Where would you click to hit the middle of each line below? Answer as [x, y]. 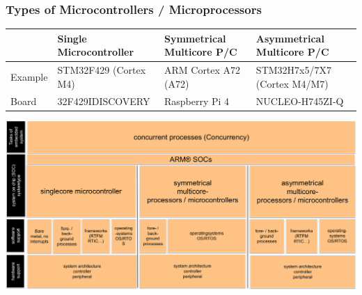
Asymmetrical [290, 38]
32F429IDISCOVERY [104, 101]
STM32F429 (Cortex [102, 70]
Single [72, 38]
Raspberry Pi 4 [197, 101]
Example [29, 76]
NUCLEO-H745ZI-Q [300, 101]
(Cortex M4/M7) [292, 83]
